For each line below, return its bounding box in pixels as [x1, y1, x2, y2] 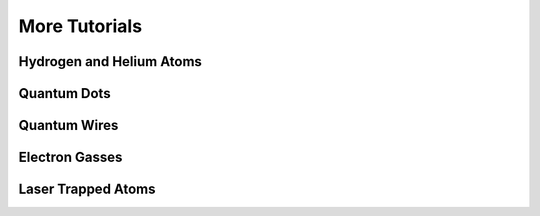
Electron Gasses [18, 149, 123, 166]
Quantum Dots [18, 85, 111, 102]
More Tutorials [18, 15, 143, 37]
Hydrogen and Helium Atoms [18, 53, 202, 70]
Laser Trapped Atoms [18, 181, 156, 198]
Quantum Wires [18, 117, 119, 134]
